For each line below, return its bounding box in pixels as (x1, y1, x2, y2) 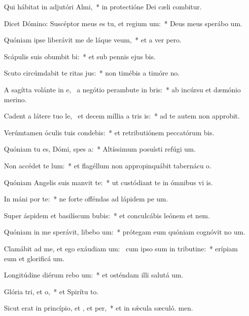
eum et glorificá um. (4, 253, 65, 263)
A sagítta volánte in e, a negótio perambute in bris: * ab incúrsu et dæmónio (4, 84, 241, 94)
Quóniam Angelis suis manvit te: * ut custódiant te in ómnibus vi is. (4, 177, 213, 187)
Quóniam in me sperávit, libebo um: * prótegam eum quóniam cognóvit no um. (4, 227, 246, 237)
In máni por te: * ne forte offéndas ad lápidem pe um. (4, 194, 168, 204)
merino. (4, 94, 27, 104)
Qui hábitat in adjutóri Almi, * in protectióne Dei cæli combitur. (4, 1, 202, 11)
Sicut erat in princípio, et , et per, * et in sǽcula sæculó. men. (4, 303, 193, 313)
